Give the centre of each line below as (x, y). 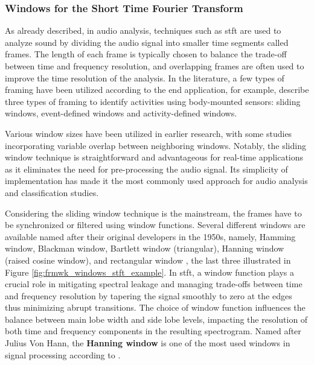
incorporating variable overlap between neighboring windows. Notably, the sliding (155, 145)
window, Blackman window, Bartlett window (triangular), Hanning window (145, 248)
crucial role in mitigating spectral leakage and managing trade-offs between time (154, 284)
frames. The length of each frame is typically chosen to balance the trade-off (146, 54)
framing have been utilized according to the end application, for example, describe (157, 90)
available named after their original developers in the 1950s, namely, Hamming (150, 236)
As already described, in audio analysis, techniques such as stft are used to (143, 30)
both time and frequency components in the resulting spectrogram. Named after (153, 331)
